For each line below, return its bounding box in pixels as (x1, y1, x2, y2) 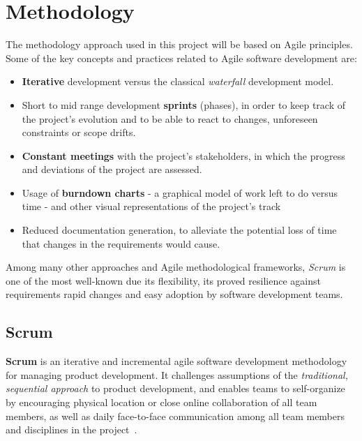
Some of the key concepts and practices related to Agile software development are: (6, 50, 357, 65)
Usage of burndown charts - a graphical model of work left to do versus (22, 185, 338, 200)
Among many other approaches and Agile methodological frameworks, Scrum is (6, 260, 346, 274)
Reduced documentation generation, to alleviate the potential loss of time (22, 223, 337, 237)
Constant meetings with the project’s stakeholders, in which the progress (22, 148, 345, 163)
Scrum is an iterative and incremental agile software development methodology (6, 354, 347, 368)
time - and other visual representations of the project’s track (22, 199, 281, 214)
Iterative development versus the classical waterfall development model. (22, 74, 334, 89)
